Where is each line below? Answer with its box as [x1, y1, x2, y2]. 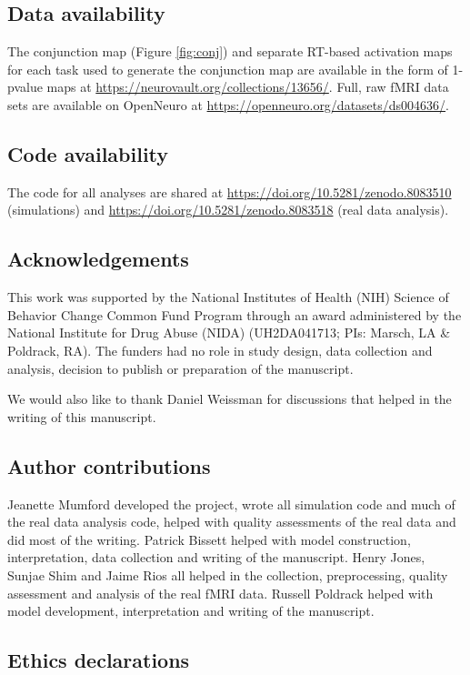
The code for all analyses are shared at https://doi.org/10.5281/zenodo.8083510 [7, 182, 452, 201]
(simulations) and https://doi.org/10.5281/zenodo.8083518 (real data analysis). [7, 200, 449, 219]
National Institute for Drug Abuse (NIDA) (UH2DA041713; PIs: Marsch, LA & [7, 323, 451, 342]
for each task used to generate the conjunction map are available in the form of [7, 59, 448, 78]
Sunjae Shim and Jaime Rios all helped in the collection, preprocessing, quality [7, 565, 448, 584]
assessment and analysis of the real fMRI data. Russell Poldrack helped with [7, 583, 434, 602]
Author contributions [7, 451, 211, 479]
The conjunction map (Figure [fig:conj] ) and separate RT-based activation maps [7, 42, 453, 61]
